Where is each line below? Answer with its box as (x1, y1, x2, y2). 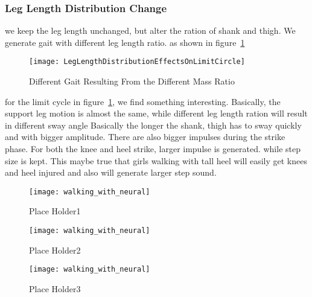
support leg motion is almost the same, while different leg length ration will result (5, 107, 308, 120)
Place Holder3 (29, 282, 81, 295)
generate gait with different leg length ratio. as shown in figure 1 (5, 36, 245, 48)
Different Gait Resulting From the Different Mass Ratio (29, 75, 235, 88)
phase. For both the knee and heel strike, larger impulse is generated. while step (5, 142, 301, 155)
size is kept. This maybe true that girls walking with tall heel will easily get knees (5, 154, 307, 167)
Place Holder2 (29, 243, 81, 256)
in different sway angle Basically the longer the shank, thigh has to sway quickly (5, 118, 302, 131)
